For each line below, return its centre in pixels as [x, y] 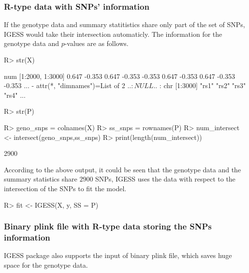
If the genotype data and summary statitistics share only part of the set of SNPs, [124, 24]
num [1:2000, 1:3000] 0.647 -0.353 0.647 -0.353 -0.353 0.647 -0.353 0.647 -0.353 [119, 76]
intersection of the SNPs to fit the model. [65, 188]
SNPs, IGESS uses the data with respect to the [165, 179]
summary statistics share [41, 179]
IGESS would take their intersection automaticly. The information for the [113, 34]
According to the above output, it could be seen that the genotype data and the [123, 169]
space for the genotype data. [46, 265]
